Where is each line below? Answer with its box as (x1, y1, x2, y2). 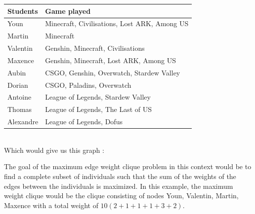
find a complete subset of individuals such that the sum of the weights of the (4, 171, 236, 181)
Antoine (7, 92, 32, 102)
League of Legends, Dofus (45, 116, 123, 127)
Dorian (7, 79, 28, 90)
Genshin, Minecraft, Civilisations (45, 43, 145, 53)
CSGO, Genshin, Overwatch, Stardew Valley (45, 67, 180, 77)
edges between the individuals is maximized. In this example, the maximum (4, 180, 233, 191)
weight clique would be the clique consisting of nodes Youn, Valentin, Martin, (4, 190, 239, 201)
